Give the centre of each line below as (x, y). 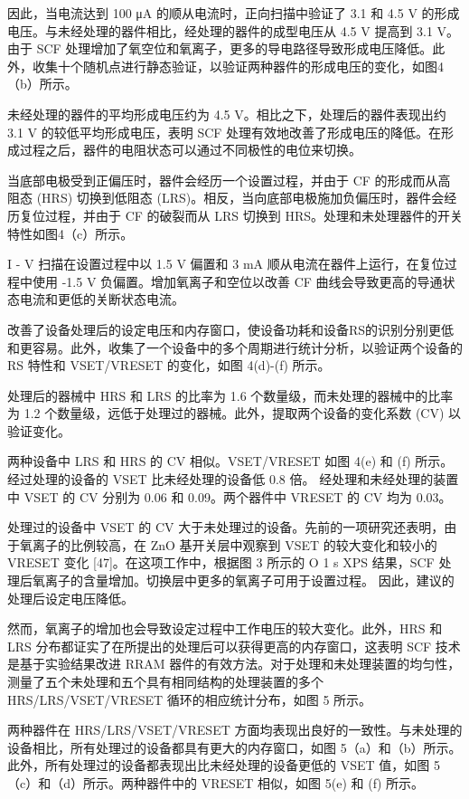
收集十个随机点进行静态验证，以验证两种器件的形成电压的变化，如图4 (238, 66)
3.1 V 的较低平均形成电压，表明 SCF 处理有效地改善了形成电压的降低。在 (225, 132)
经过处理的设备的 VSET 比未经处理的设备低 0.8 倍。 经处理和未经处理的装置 (233, 479)
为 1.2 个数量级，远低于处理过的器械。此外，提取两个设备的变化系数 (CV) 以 (234, 413)
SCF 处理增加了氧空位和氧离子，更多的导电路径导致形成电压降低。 (234, 48)
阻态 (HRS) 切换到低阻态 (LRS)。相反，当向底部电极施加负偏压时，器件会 (226, 198)
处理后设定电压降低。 (70, 598)
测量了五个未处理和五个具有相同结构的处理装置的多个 (165, 681)
